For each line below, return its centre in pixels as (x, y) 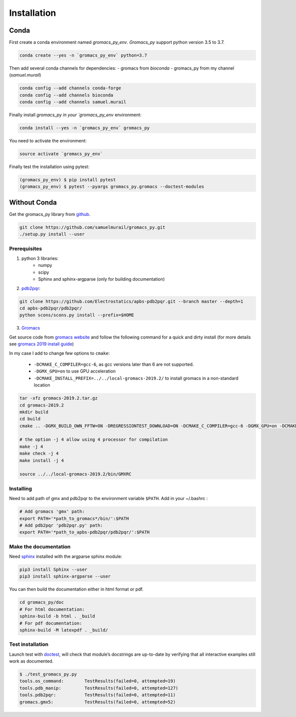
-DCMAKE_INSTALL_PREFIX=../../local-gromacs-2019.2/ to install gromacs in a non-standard (136, 378)
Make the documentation (40, 547)
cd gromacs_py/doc (42, 602)
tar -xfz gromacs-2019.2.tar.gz (59, 398)
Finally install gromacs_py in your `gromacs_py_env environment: (75, 115)
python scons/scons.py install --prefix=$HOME (77, 315)
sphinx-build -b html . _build (57, 616)
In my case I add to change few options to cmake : (59, 353)
